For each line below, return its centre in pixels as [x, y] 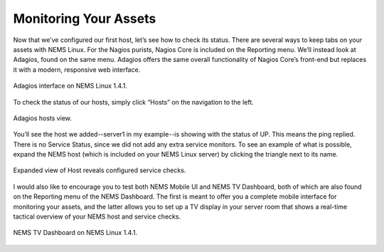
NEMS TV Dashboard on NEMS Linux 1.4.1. [75, 233]
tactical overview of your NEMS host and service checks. [97, 216]
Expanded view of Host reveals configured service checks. [100, 170]
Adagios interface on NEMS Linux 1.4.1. [70, 86]
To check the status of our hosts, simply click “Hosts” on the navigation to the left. [133, 102]
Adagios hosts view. [43, 118]
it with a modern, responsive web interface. [77, 69]
